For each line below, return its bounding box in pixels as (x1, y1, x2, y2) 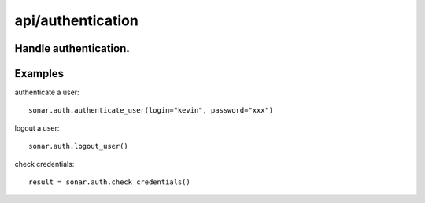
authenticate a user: (14, 87, 79, 98)
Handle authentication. (14, 42, 130, 55)
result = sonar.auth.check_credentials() (28, 178, 190, 186)
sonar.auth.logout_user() (28, 142, 129, 151)
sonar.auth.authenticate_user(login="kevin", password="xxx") (28, 106, 274, 115)
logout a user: (14, 123, 60, 133)
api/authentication (14, 12, 139, 29)
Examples (14, 67, 65, 80)
